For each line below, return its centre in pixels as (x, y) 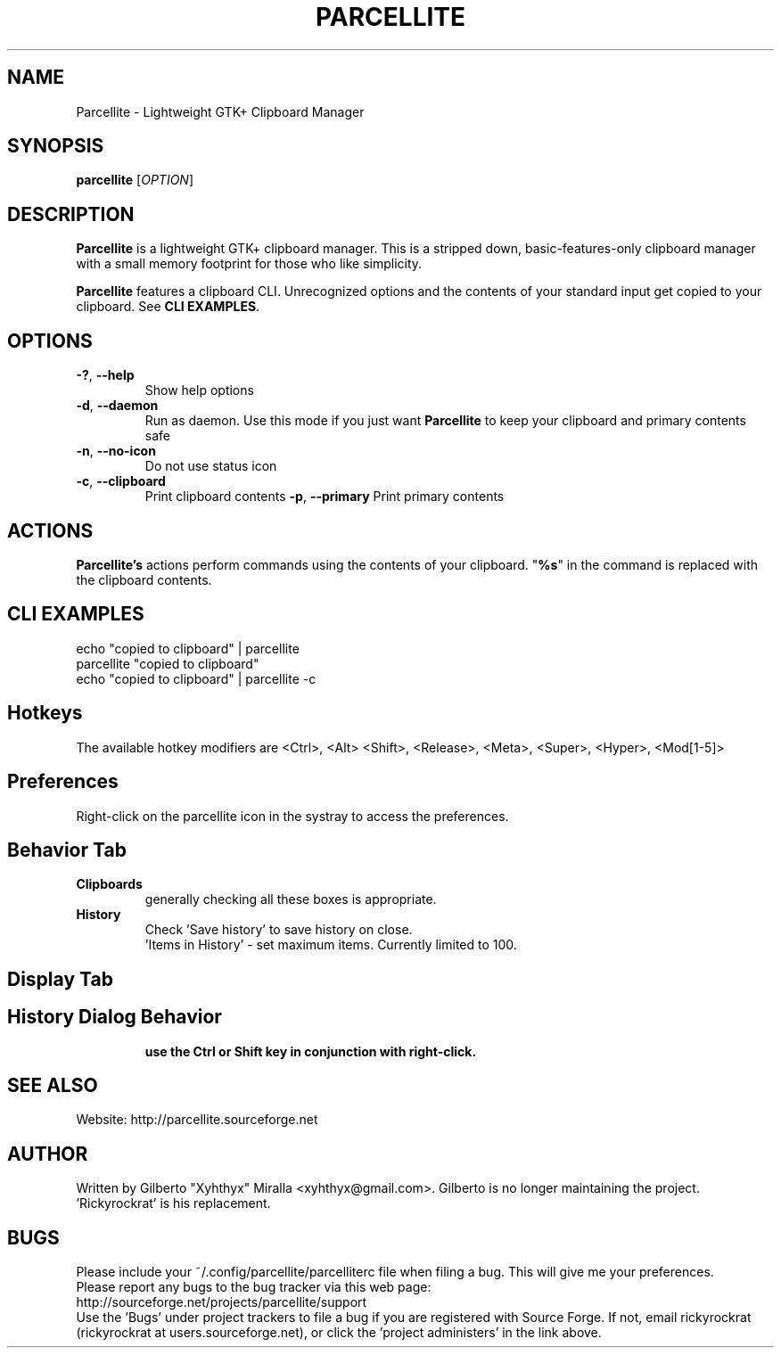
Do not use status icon (211, 466)
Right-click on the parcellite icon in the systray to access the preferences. (292, 816)
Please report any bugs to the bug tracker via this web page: (254, 1287)
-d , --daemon (117, 406)
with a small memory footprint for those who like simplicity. (249, 264)
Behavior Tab (67, 850)
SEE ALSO (53, 1086)
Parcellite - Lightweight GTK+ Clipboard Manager (220, 111)
